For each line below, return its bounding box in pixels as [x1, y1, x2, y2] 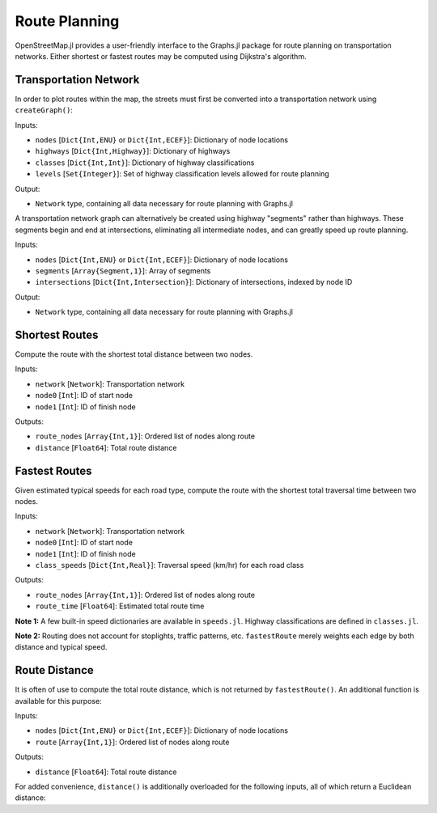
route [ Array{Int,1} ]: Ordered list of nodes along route [35, 737, 230, 747]
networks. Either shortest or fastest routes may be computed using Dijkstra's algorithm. [15, 51, 307, 61]
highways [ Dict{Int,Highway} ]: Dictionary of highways [35, 146, 231, 156]
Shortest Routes [15, 328, 99, 341]
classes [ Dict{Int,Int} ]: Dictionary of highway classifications [35, 158, 255, 167]
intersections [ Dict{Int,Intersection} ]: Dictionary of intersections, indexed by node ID [35, 277, 353, 287]
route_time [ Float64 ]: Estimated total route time [35, 601, 205, 611]
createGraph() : [15, 105, 73, 115]
